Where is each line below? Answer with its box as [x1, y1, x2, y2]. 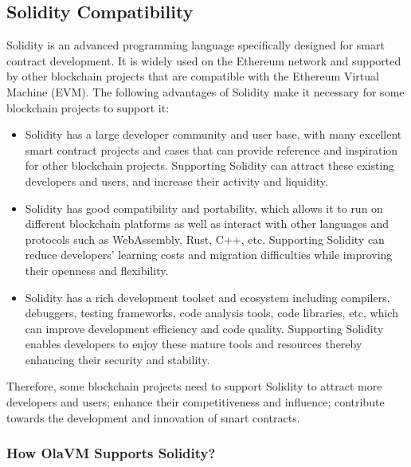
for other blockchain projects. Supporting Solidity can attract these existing [25, 157, 395, 174]
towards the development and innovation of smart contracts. [6, 409, 300, 426]
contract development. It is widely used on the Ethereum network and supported [6, 52, 401, 69]
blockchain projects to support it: [6, 99, 170, 116]
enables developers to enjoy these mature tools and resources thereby [25, 336, 362, 352]
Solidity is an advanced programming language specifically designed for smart [6, 37, 385, 53]
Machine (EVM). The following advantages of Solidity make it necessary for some [6, 83, 405, 100]
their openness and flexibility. [25, 261, 169, 278]
